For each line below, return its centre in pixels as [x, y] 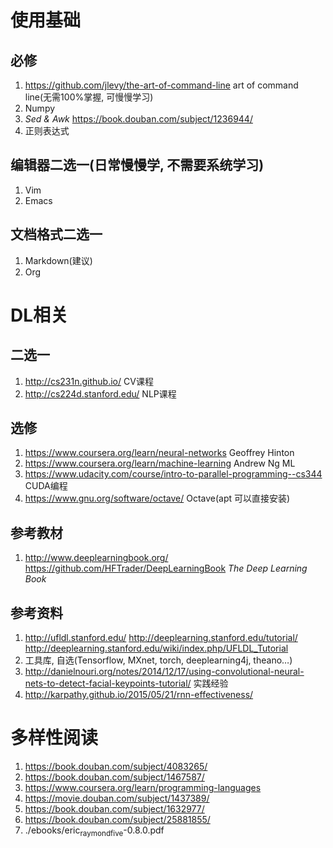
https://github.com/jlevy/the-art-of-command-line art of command [161, 85]
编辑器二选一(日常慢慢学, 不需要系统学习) [137, 165]
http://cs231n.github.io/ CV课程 [89, 381]
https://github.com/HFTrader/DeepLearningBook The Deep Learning [166, 568]
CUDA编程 [46, 486]
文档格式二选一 [56, 234]
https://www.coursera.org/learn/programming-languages [143, 787]
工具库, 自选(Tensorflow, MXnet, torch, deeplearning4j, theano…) [158, 660]
